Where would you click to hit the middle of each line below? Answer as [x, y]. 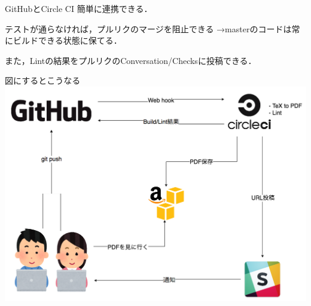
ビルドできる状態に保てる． [67, 40]
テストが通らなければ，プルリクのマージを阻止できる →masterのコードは [148, 28]
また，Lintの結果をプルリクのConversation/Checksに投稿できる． [131, 60]
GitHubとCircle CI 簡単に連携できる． [79, 8]
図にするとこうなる [43, 80]
